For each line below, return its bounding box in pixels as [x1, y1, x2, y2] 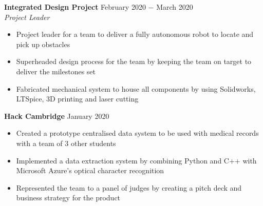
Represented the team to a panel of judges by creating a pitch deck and [16, 182, 242, 193]
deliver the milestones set [16, 66, 96, 76]
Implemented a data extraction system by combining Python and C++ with [16, 155, 257, 166]
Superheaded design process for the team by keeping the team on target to [16, 56, 252, 67]
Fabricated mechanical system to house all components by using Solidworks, [16, 83, 256, 94]
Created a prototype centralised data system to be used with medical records [16, 128, 259, 138]
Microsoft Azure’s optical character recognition [16, 165, 164, 176]
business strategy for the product [16, 192, 121, 203]
